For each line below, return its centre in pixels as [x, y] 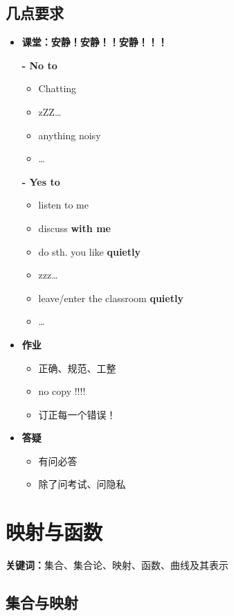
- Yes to [41, 181]
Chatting [57, 88]
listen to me [63, 205]
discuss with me [74, 228]
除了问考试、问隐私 [82, 484]
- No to [39, 65]
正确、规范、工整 [77, 368]
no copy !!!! [62, 391]
